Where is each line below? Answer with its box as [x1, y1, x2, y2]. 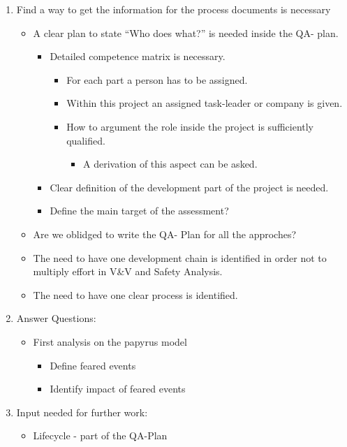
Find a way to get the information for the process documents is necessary [16, 2, 331, 16]
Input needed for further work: [16, 404, 148, 419]
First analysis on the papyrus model [33, 334, 187, 349]
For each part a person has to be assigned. [66, 72, 248, 87]
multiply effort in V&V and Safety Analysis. [33, 264, 223, 279]
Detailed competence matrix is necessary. [50, 49, 226, 64]
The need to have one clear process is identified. [33, 287, 238, 302]
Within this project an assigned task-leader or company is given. [66, 96, 343, 110]
